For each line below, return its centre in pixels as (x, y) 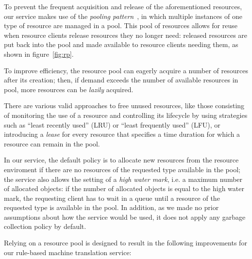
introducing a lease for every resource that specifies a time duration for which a (122, 134)
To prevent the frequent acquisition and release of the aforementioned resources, (123, 6)
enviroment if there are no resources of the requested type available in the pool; (122, 169)
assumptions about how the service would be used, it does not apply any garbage (125, 217)
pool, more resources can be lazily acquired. (69, 89)
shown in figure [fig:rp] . (39, 54)
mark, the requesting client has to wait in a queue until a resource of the (112, 198)
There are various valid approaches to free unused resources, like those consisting (124, 105)
